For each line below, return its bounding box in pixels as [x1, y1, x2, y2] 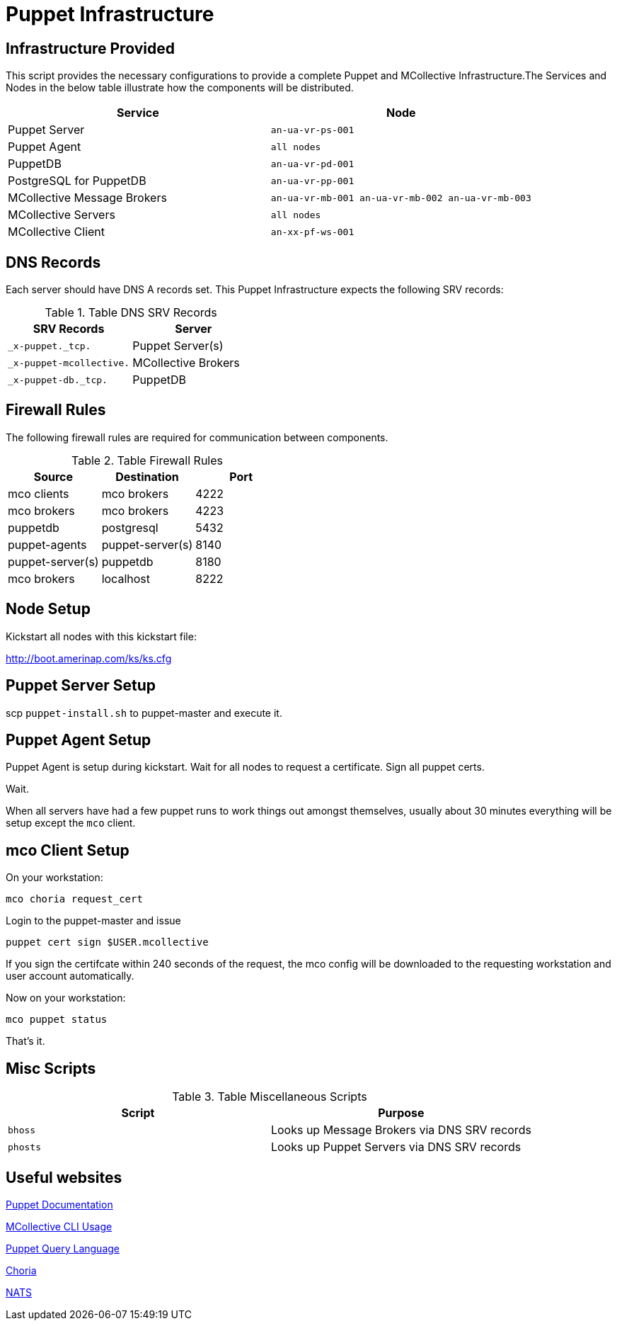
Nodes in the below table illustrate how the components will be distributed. [6, 81, 354, 94]
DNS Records [6, 253, 101, 271]
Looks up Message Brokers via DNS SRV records [270, 1123, 531, 1138]
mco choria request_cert [6, 893, 143, 905]
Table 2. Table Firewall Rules [71, 453, 223, 467]
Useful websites [6, 1168, 122, 1186]
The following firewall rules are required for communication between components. [6, 431, 388, 443]
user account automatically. [6, 970, 134, 982]
